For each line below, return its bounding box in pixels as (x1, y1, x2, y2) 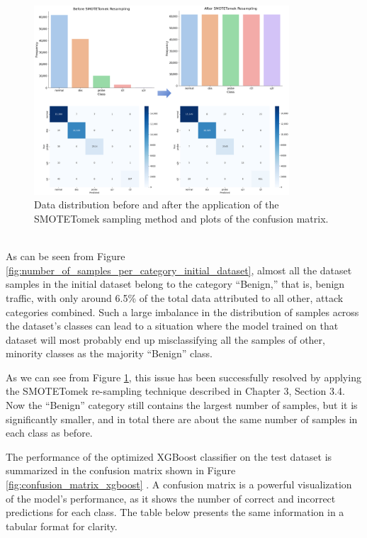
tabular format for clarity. (6, 518, 118, 533)
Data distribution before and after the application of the (34, 197, 279, 212)
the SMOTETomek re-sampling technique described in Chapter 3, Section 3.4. (6, 383, 345, 398)
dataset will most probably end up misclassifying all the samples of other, (6, 332, 325, 347)
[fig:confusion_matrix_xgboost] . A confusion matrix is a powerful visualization (6, 477, 352, 492)
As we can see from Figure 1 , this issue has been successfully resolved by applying (6, 369, 361, 384)
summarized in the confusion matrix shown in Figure (6, 463, 236, 478)
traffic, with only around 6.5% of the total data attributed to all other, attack (6, 290, 344, 305)
